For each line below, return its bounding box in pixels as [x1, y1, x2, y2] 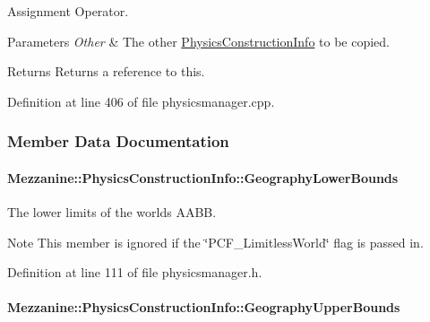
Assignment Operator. [7, 2, 129, 20]
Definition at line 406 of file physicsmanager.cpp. [7, 91, 275, 110]
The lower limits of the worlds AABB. [7, 203, 217, 222]
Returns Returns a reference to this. [7, 62, 205, 81]
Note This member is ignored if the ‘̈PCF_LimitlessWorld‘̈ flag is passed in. [7, 232, 424, 251]
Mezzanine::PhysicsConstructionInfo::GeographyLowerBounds [7, 168, 399, 187]
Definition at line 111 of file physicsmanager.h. [7, 263, 262, 282]
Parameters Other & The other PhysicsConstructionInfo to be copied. [7, 31, 390, 50]
